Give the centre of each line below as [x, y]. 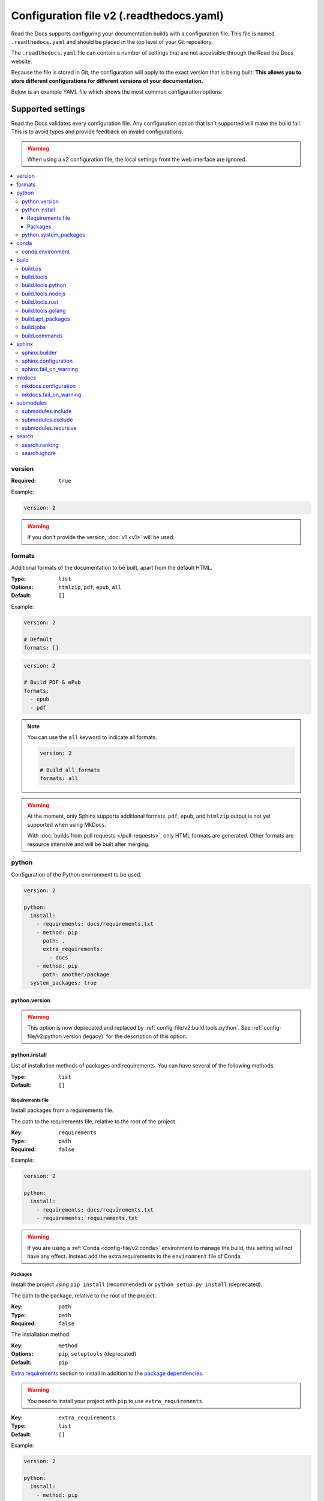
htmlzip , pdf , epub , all [90, 587]
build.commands [42, 336]
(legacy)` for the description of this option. [135, 1036]
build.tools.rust [40, 302]
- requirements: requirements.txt [87, 1218]
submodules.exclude [47, 420]
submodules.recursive [49, 428]
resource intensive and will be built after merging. [88, 844]
